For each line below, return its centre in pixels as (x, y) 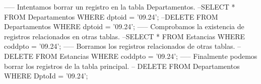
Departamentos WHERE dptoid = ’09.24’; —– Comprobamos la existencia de (124, 26)
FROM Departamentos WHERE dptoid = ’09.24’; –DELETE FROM (111, 16)
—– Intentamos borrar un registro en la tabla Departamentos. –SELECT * (120, 7)
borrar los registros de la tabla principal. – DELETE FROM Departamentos (122, 66)
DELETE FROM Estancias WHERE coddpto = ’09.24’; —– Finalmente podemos (131, 56)
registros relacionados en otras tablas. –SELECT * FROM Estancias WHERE (125, 36)
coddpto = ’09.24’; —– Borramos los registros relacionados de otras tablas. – (122, 46)
